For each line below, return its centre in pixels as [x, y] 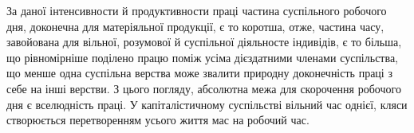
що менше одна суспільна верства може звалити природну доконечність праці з [199, 73]
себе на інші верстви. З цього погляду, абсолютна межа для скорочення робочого [204, 88]
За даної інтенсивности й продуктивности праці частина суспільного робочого [197, 10]
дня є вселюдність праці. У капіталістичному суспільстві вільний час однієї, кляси [207, 104]
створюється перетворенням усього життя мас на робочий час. [158, 120]
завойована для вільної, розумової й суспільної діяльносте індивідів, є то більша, [204, 42]
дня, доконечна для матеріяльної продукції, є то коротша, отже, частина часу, [195, 26]
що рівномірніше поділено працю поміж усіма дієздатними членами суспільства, [202, 57]
